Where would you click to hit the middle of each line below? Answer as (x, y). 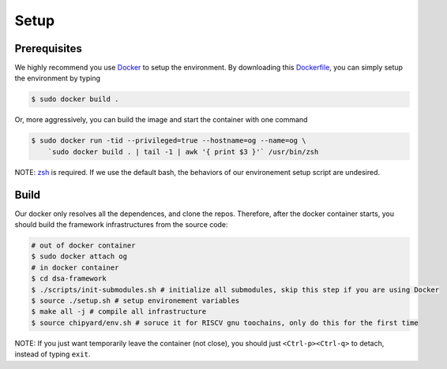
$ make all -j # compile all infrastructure (119, 312)
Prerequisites (48, 48)
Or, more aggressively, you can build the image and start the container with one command (161, 120)
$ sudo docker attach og (79, 257)
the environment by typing (58, 78)
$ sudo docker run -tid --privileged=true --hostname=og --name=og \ (169, 141)
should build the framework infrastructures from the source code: (121, 225)
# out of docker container (83, 246)
